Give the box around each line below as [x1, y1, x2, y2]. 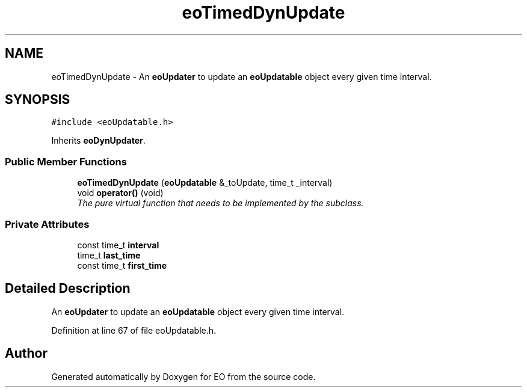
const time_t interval [77, 239, 159, 250]
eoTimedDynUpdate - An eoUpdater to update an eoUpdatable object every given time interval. [51, 71, 432, 82]
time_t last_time [77, 250, 141, 260]
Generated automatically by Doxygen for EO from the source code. [51, 371, 316, 382]
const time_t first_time [77, 260, 167, 271]
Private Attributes [5, 218, 90, 230]
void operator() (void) [77, 188, 164, 198]
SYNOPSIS [5, 92, 70, 108]
